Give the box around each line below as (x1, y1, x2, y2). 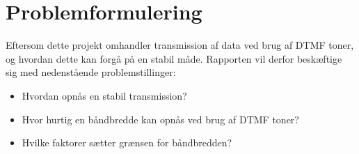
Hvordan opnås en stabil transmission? (22, 88, 187, 102)
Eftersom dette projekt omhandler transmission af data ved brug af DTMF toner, (6, 38, 354, 52)
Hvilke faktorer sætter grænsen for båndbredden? (22, 135, 232, 150)
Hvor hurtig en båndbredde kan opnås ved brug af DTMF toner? (22, 111, 299, 126)
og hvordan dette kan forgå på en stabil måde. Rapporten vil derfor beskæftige (6, 51, 342, 66)
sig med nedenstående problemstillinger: (6, 65, 176, 79)
